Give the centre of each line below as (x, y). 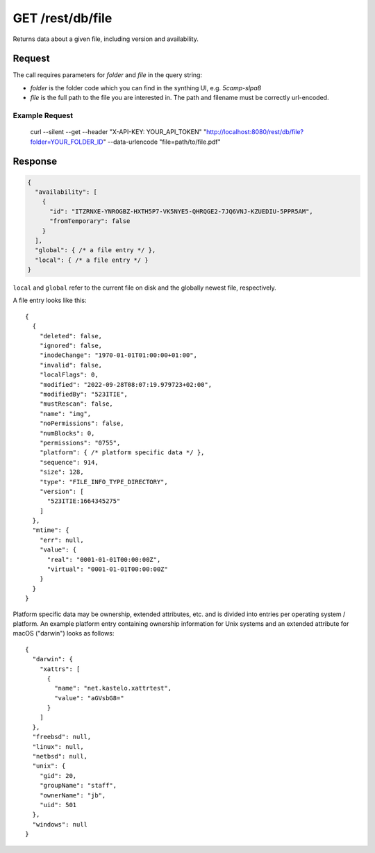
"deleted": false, (71, 336)
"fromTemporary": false (90, 221)
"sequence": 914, (69, 462)
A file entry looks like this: (50, 300)
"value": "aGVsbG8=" (89, 698)
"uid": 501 (58, 805)
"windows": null (60, 824)
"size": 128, (61, 472)
